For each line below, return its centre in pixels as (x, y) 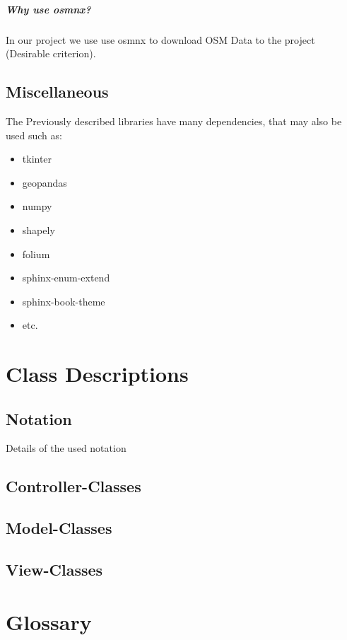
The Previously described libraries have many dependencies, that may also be (174, 121)
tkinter (37, 159)
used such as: (34, 135)
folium (36, 254)
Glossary (49, 621)
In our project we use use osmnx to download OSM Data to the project (160, 39)
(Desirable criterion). (51, 53)
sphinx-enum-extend (66, 278)
